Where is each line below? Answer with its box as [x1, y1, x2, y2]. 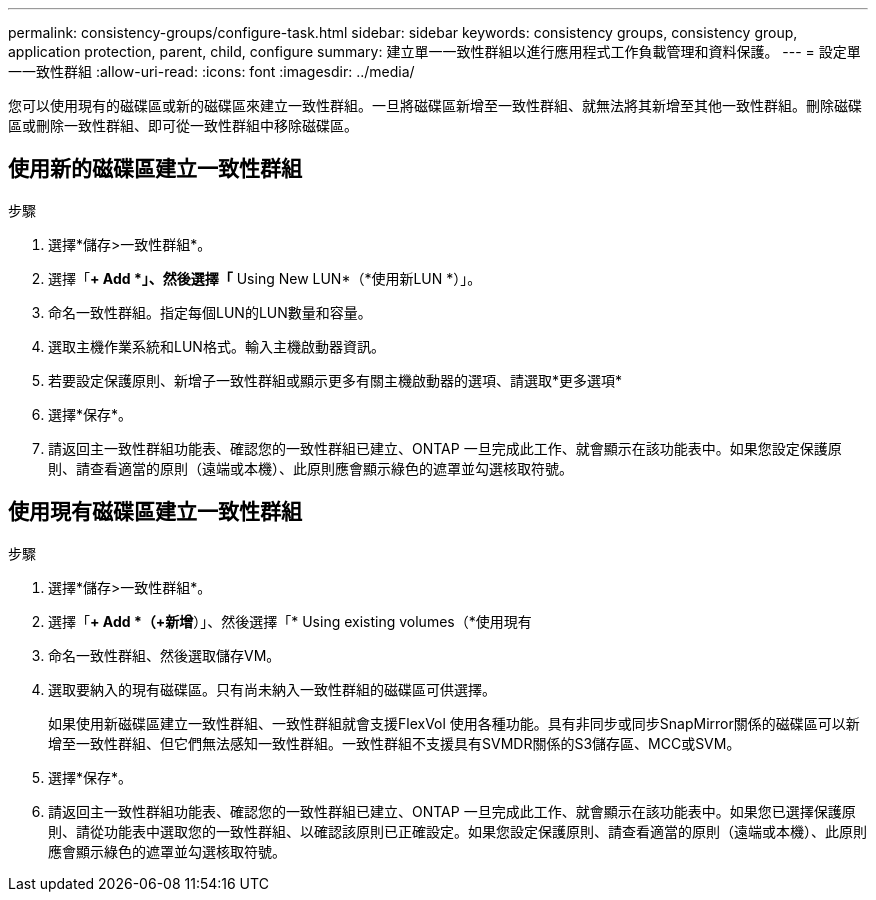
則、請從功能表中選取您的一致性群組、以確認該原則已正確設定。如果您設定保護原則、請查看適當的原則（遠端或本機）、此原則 [48, 822, 867, 840]
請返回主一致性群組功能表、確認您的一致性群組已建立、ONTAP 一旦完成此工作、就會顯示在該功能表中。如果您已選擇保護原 [48, 802, 856, 820]
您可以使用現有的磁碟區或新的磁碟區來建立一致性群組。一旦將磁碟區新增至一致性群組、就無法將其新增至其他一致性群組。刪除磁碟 [8, 97, 862, 114]
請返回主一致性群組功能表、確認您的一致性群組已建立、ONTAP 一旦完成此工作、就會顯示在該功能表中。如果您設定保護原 [48, 439, 842, 457]
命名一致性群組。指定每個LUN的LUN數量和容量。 [48, 303, 372, 321]
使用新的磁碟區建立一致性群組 [8, 156, 302, 182]
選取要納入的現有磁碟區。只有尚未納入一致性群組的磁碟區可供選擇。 [48, 680, 496, 698]
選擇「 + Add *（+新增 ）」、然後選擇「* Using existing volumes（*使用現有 [48, 612, 532, 630]
